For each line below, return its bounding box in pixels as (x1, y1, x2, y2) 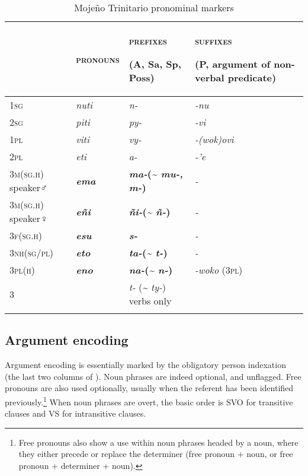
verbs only (129, 294, 172, 307)
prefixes (129, 34, 167, 47)
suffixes (195, 34, 232, 47)
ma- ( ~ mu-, (129, 167, 183, 180)
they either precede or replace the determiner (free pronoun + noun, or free (18, 448, 293, 460)
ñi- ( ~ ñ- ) (129, 204, 171, 218)
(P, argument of (195, 57, 271, 71)
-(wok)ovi (195, 132, 234, 146)
